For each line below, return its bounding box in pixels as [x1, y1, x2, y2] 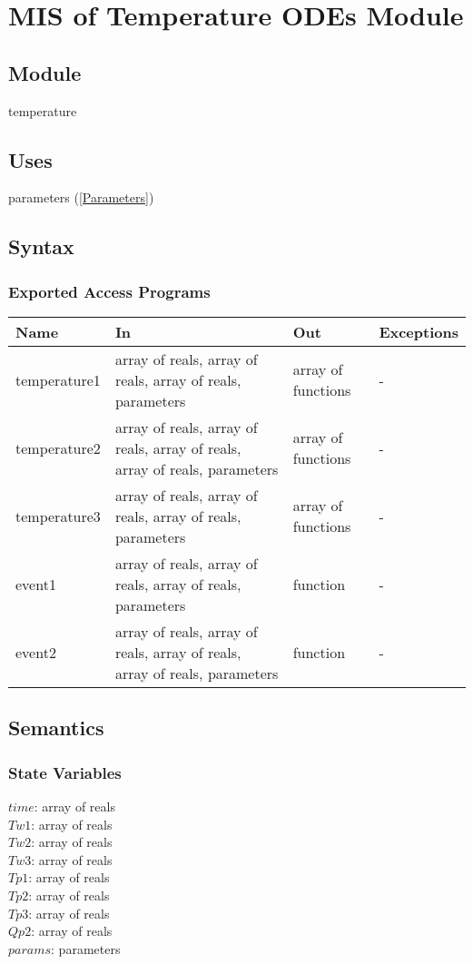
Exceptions [379, 320, 458, 342]
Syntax [8, 232, 74, 261]
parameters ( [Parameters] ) [8, 188, 154, 207]
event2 [15, 641, 56, 663]
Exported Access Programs [8, 280, 211, 302]
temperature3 [15, 505, 101, 526]
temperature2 [15, 437, 101, 458]
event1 [15, 573, 56, 595]
